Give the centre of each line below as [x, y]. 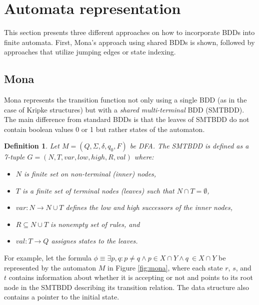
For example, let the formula [48, 258]
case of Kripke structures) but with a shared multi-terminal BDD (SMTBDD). [124, 109]
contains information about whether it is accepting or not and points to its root [131, 277]
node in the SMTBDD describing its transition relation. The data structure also [127, 287]
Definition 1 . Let [32, 146]
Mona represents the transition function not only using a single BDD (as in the [125, 100]
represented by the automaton [50, 267]
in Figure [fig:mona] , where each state [165, 267]
